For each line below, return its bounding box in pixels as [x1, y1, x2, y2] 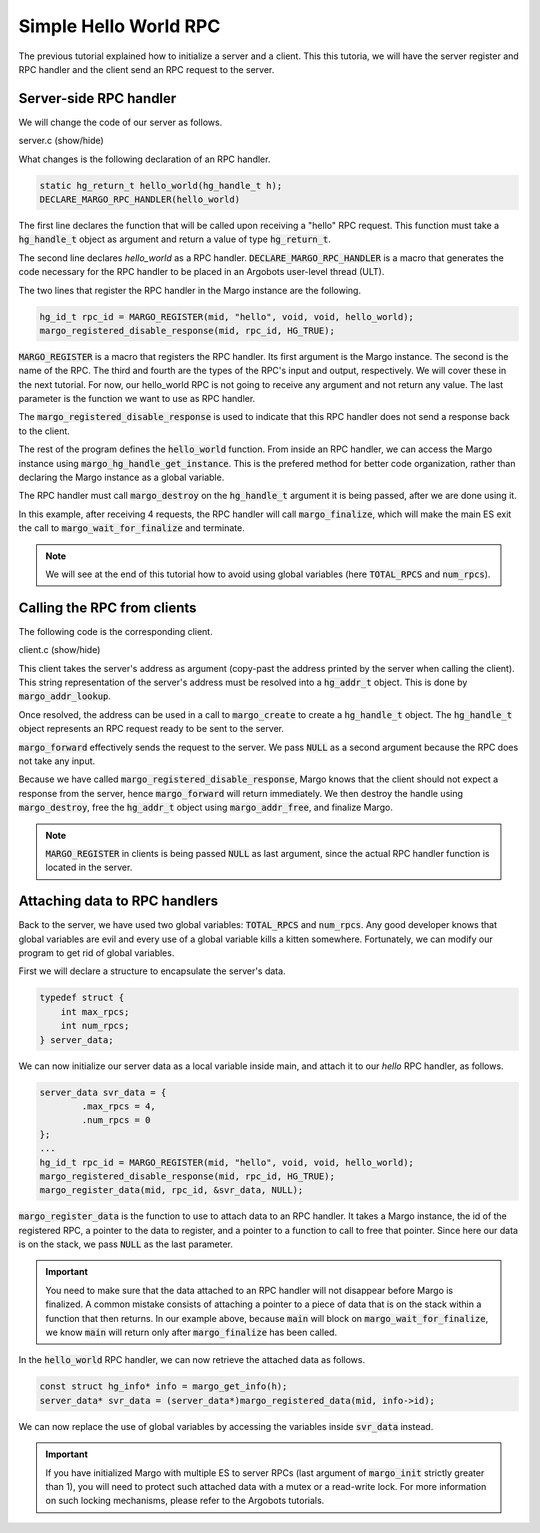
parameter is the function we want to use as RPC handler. [18, 393, 256, 405]
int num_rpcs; [60, 1020, 130, 1032]
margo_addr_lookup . [18, 690, 112, 702]
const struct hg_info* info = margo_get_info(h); [39, 1381, 288, 1392]
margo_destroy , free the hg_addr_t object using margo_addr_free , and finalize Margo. [18, 801, 394, 814]
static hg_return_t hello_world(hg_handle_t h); [39, 180, 283, 191]
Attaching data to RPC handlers [18, 893, 219, 910]
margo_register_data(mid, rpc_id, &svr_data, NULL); [39, 1185, 304, 1196]
